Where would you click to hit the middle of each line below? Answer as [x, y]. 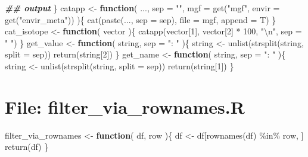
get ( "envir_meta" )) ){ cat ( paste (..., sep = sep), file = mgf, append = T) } [141, 19]
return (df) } [27, 147]
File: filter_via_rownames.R [125, 106]
